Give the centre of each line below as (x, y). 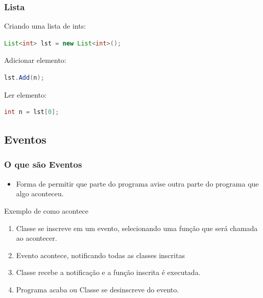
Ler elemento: (26, 94)
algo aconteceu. (40, 193)
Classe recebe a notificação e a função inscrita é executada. (108, 272)
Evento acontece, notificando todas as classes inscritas (100, 255)
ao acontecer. (37, 238)
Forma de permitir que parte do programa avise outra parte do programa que (137, 183)
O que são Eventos (43, 164)
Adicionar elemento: (35, 60)
